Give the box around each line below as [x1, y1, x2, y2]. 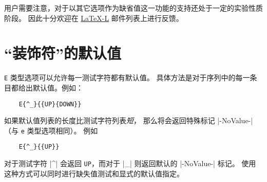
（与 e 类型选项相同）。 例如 [4, 125, 98, 135]
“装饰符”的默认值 [4, 42, 121, 63]
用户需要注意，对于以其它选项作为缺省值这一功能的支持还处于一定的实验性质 [4, 3, 263, 13]
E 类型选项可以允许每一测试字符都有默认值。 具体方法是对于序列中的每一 [4, 72, 250, 83]
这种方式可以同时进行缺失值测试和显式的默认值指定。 [4, 168, 184, 178]
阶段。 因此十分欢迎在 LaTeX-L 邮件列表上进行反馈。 [4, 12, 183, 23]
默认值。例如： [32, 82, 83, 93]
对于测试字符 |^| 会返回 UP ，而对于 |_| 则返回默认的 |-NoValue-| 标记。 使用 [4, 158, 256, 169]
